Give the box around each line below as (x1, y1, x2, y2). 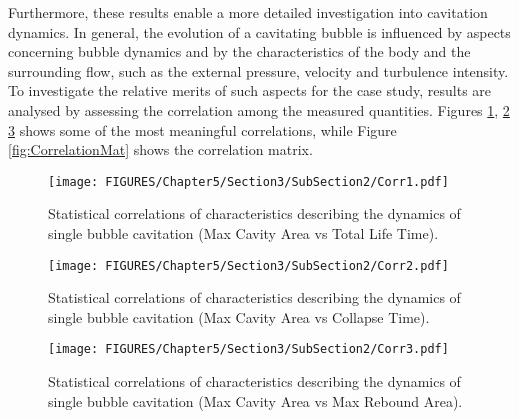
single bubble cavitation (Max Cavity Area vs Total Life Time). (48, 223, 439, 243)
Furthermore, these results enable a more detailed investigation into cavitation (8, 2, 488, 22)
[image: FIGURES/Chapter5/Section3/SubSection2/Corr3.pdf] (48, 342, 449, 357)
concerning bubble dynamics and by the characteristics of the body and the (8, 41, 471, 62)
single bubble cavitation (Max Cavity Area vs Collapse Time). (48, 306, 430, 327)
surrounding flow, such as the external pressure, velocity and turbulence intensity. (8, 60, 509, 81)
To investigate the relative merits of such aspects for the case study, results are (8, 80, 492, 101)
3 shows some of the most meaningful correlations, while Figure (8, 119, 397, 140)
